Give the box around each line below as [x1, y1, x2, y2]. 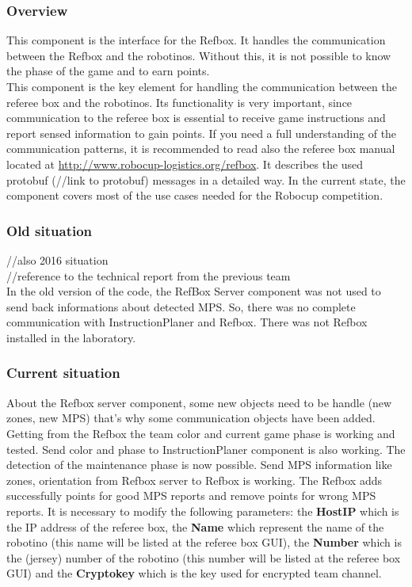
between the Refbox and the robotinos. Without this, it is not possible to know [6, 47, 391, 63]
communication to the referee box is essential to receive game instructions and [6, 109, 386, 126]
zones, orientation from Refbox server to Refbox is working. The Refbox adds [6, 471, 382, 488]
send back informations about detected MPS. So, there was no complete [6, 298, 356, 314]
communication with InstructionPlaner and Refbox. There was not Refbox [6, 314, 368, 330]
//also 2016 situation [6, 251, 109, 268]
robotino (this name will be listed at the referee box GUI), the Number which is [6, 534, 402, 551]
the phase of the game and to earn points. [6, 63, 210, 79]
